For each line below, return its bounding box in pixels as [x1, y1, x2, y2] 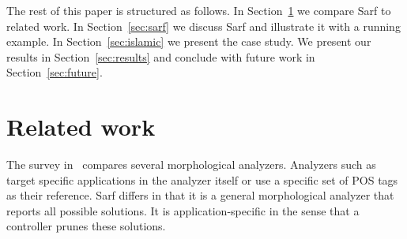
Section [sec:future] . [6, 64, 103, 80]
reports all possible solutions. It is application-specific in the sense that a [6, 202, 360, 218]
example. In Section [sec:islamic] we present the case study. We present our [6, 33, 371, 50]
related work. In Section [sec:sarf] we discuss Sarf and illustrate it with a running [6, 17, 401, 34]
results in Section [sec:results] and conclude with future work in [6, 48, 315, 65]
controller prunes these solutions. [6, 218, 166, 234]
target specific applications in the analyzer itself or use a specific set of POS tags [6, 171, 398, 188]
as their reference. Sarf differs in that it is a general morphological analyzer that [6, 187, 394, 204]
